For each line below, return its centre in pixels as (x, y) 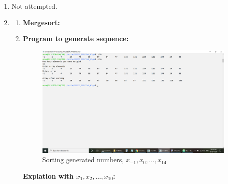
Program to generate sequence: (76, 38)
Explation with (48, 176)
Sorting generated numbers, (83, 160)
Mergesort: (42, 22)
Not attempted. (34, 6)
